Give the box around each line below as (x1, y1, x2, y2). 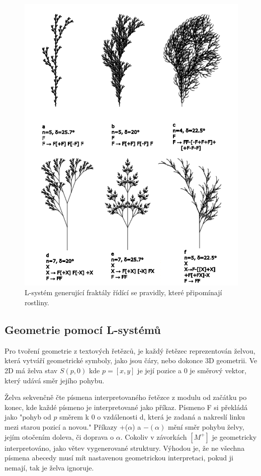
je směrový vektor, (190, 365, 246, 375)
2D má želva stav (5, 365, 58, 375)
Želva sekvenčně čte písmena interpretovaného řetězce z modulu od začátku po (5, 392, 247, 402)
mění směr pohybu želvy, (167, 421, 244, 432)
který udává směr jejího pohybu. (5, 375, 105, 385)
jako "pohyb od (5, 412, 51, 422)
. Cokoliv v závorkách (120, 431, 187, 442)
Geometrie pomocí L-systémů (5, 321, 161, 337)
